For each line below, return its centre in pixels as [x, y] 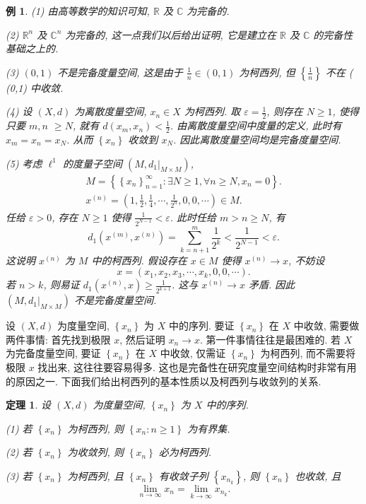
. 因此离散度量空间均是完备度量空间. [257, 140]
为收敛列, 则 [95, 452]
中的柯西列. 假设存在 [139, 260]
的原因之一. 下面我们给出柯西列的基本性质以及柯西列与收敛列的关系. [164, 381]
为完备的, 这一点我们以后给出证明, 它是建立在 [171, 34]
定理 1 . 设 [28, 405]
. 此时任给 [193, 217]
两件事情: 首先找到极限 [58, 339]
